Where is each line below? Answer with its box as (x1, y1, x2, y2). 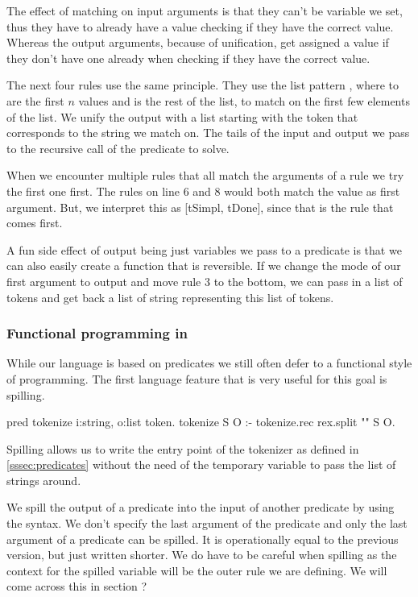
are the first (6, 92, 64, 109)
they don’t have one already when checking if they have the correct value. (6, 49, 370, 66)
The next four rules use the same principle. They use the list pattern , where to (6, 77, 399, 93)
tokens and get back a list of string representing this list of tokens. (6, 288, 334, 305)
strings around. (6, 471, 81, 488)
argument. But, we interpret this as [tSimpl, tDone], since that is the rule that (6, 198, 394, 215)
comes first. (6, 214, 63, 231)
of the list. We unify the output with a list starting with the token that (6, 108, 358, 125)
